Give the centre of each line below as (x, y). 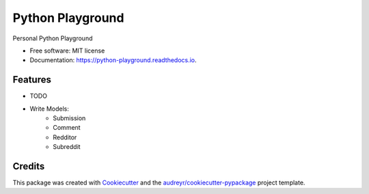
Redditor (65, 137)
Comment (67, 128)
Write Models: (50, 109)
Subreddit (67, 147)
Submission (69, 118)
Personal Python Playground (53, 38)
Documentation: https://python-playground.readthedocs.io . (113, 60)
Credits (29, 166)
